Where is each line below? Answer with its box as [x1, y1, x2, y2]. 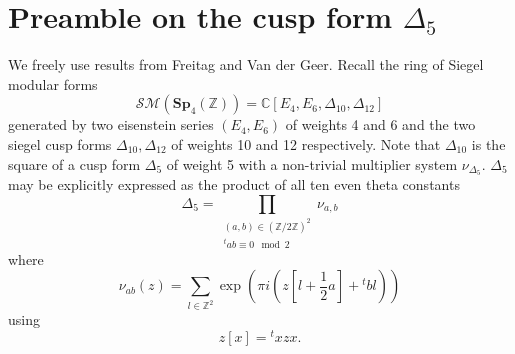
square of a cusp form [8, 153, 141, 174]
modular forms [8, 73, 98, 94]
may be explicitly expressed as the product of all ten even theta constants [8, 174, 460, 195]
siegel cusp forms [8, 133, 112, 154]
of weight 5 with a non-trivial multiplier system [166, 153, 458, 174]
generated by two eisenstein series [8, 114, 214, 135]
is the [471, 133, 506, 154]
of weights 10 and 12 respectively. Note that [171, 133, 441, 154]
